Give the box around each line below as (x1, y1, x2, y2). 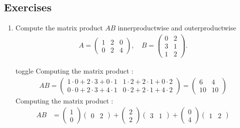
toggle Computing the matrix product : (15, 65, 134, 76)
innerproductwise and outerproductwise (118, 23, 236, 33)
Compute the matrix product (15, 23, 103, 33)
